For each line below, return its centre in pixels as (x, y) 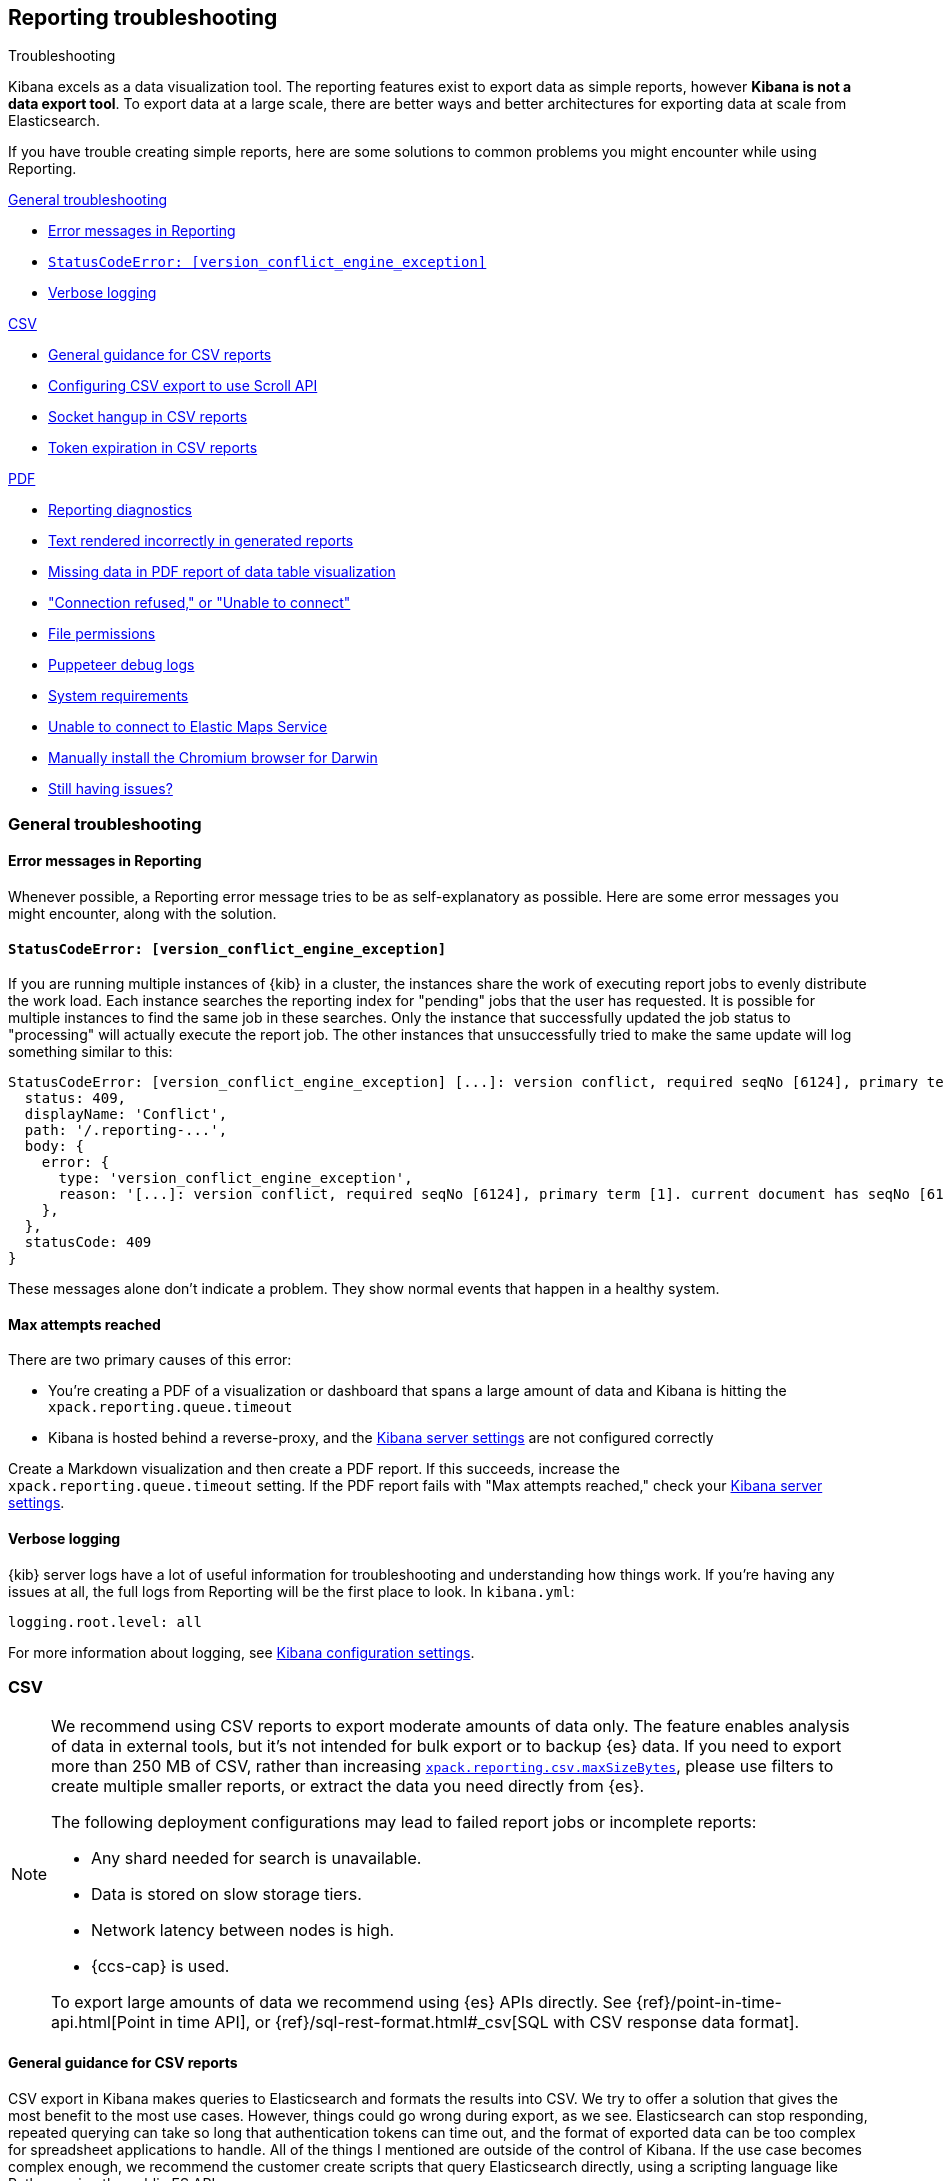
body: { (54, 1146)
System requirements (118, 696)
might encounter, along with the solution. (142, 914)
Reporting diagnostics (120, 510)
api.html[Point (103, 2022)
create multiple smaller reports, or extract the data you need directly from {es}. (348, 1786)
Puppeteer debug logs (121, 665)
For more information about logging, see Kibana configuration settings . (241, 1652)
